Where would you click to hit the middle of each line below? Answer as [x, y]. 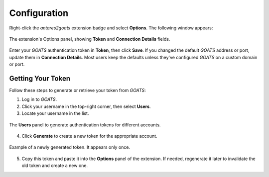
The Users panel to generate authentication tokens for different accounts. [85, 125]
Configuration [39, 13]
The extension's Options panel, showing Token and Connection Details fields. [90, 39]
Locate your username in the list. [55, 113]
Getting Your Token [40, 78]
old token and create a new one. [55, 166]
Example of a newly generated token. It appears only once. [70, 147]
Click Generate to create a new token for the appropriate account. [89, 136]
